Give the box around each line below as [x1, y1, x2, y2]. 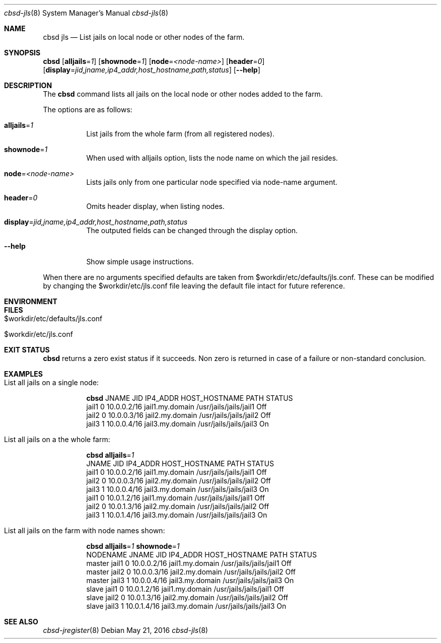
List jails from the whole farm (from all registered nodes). [86, 129, 275, 138]
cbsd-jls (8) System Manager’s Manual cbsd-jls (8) [4, 9, 169, 17]
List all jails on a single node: [4, 378, 99, 387]
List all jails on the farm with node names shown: [4, 526, 165, 535]
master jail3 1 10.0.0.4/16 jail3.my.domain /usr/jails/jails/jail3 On [86, 576, 294, 585]
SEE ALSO [4, 617, 38, 626]
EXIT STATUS [4, 345, 50, 354]
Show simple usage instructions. [86, 257, 194, 266]
